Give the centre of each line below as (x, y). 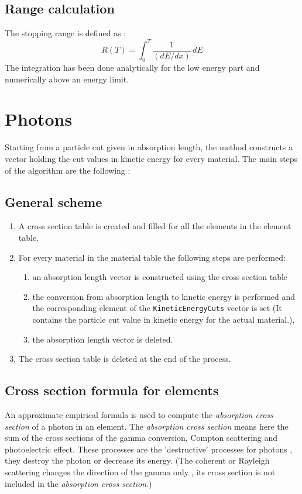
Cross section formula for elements (112, 390)
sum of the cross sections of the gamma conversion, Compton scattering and (141, 438)
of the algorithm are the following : (68, 170)
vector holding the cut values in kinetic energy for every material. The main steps (151, 158)
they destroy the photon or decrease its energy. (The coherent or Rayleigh (137, 460)
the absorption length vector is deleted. (103, 339)
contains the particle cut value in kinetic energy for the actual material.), (164, 319)
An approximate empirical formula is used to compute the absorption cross (139, 414)
